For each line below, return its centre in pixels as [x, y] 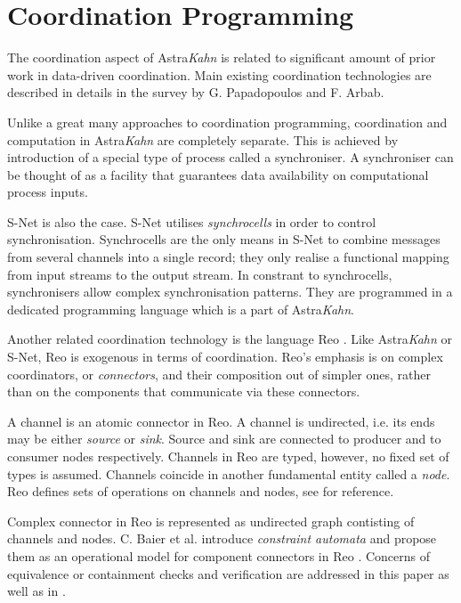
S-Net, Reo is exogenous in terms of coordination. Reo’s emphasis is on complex [225, 357]
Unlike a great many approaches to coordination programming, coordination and [227, 122]
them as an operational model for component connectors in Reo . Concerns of [219, 555]
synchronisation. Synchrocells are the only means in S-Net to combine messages [224, 239]
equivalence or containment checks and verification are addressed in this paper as [228, 573]
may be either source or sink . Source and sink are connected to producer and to [224, 439]
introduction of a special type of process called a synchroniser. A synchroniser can [230, 157]
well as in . [36, 591]
